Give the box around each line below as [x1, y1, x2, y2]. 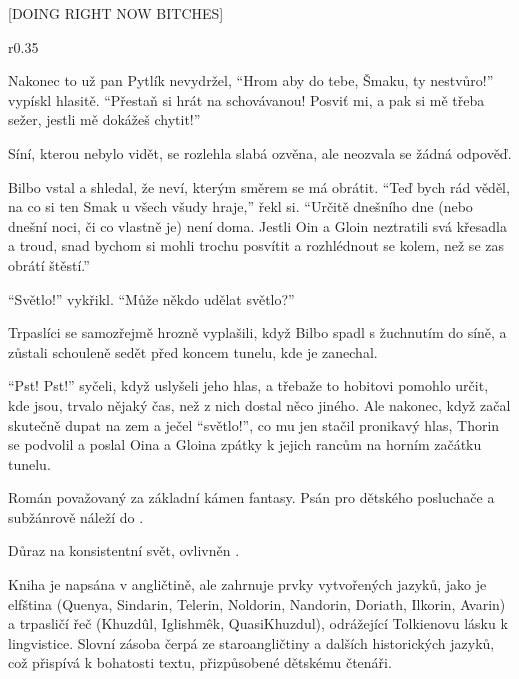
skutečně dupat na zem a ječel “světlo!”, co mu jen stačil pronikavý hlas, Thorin [8, 414, 500, 435]
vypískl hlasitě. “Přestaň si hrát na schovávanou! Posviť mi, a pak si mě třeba [8, 89, 485, 110]
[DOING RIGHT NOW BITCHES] [8, 3, 224, 23]
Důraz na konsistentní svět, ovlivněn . [8, 540, 240, 561]
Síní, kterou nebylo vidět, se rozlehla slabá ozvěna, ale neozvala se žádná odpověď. [8, 142, 512, 163]
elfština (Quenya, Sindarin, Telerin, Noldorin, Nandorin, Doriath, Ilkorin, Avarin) [8, 593, 506, 614]
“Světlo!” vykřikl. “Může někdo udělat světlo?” [8, 288, 295, 309]
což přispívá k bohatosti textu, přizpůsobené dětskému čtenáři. [8, 652, 392, 673]
